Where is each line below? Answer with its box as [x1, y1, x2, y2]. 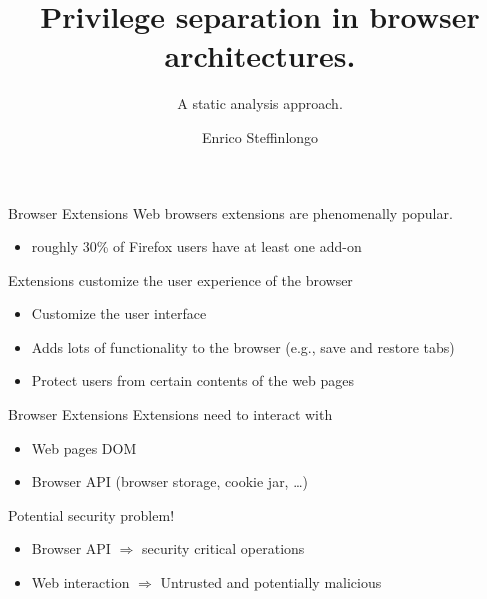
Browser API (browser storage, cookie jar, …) [31, 471, 309, 492]
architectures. [164, 35, 356, 76]
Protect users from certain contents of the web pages [31, 370, 355, 391]
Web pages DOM [31, 437, 137, 458]
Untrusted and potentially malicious [160, 572, 382, 593]
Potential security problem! [8, 504, 175, 525]
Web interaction [31, 572, 130, 593]
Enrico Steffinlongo [201, 126, 319, 147]
